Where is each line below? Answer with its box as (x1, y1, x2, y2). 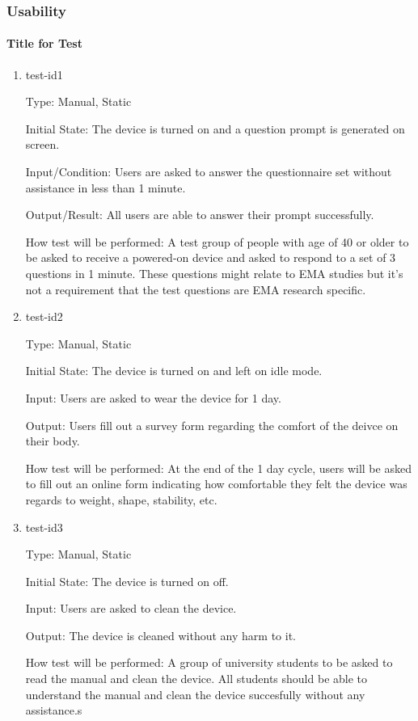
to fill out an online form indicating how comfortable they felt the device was (25, 475, 407, 492)
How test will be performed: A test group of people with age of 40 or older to (25, 233, 409, 250)
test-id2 (25, 308, 63, 325)
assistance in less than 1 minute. (25, 179, 186, 196)
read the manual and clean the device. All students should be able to (25, 670, 368, 687)
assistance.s (25, 702, 82, 719)
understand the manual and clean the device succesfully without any (25, 685, 365, 702)
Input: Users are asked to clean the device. (25, 600, 237, 617)
